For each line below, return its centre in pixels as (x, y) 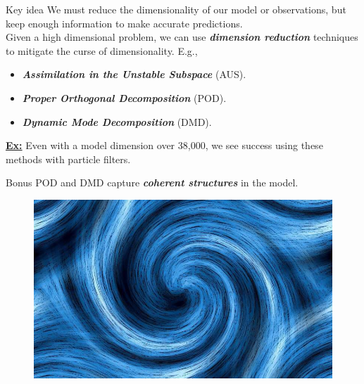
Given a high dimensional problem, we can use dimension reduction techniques (182, 37)
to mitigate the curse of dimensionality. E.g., (102, 50)
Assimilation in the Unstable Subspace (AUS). (134, 74)
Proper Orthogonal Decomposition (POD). (124, 97)
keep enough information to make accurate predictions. (124, 23)
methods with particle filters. (68, 159)
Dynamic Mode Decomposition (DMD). (117, 121)
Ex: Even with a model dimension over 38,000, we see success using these (164, 145)
